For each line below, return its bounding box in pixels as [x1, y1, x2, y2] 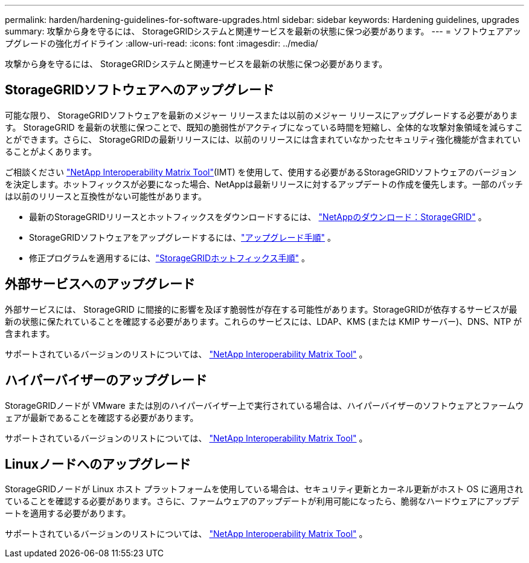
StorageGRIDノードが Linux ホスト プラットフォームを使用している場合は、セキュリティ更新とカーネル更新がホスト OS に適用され [5, 484, 524, 495]
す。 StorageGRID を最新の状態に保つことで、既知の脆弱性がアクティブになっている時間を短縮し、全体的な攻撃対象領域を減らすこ [5, 122, 523, 132]
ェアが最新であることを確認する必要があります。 [5, 412, 199, 423]
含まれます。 [5, 328, 55, 339]
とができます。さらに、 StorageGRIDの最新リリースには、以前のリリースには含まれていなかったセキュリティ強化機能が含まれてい [5, 134, 521, 145]
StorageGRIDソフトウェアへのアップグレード [5, 82, 274, 98]
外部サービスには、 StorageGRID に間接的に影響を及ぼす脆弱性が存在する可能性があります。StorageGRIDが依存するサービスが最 [5, 304, 518, 314]
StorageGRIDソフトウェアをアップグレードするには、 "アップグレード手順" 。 [29, 232, 336, 242]
